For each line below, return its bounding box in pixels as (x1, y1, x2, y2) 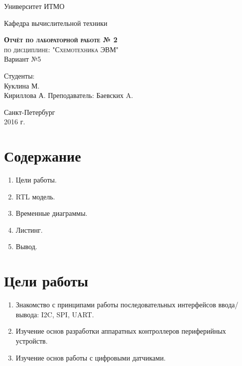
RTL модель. (15, 191, 55, 201)
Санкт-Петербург (4, 106, 55, 117)
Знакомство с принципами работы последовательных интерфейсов (15, 299, 216, 310)
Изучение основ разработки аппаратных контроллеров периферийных (15, 326, 226, 336)
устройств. (15, 335, 48, 346)
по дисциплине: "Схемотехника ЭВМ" (4, 44, 119, 54)
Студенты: (4, 70, 35, 81)
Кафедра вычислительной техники (4, 17, 108, 28)
